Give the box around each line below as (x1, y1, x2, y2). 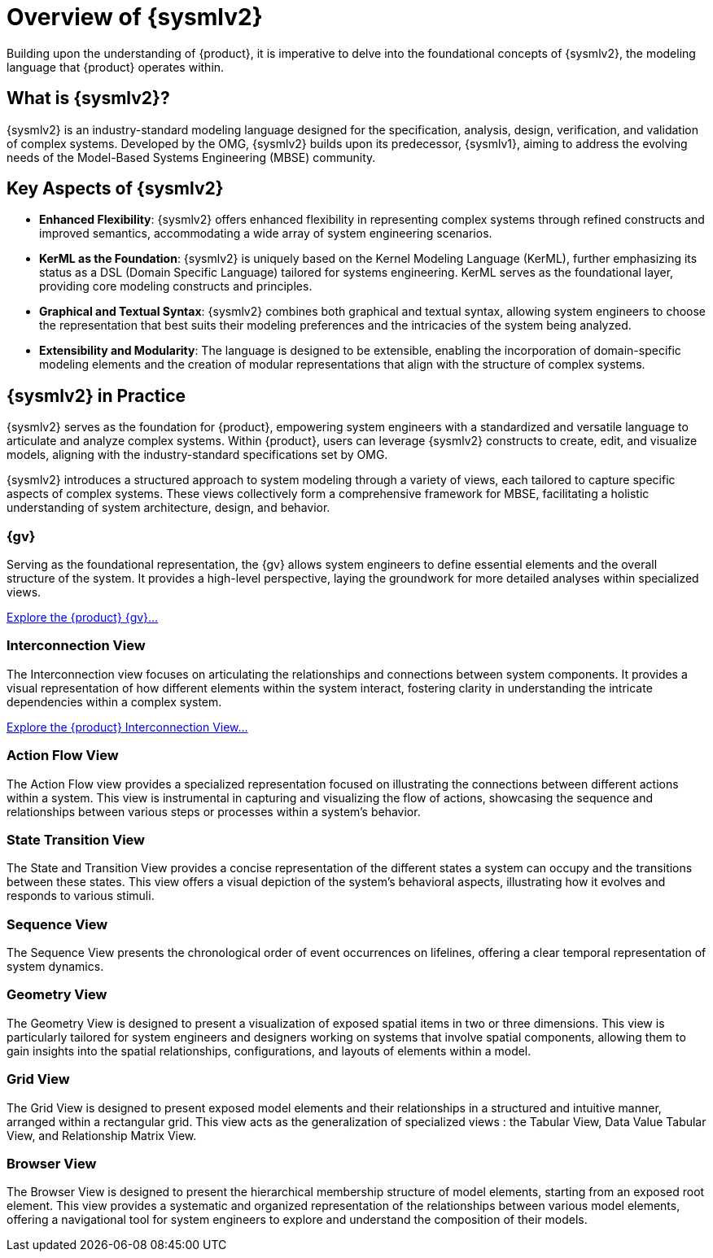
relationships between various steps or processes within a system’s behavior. (7, 804, 421, 819)
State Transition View (7, 831, 146, 848)
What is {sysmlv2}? (7, 88, 170, 109)
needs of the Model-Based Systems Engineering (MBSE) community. (7, 150, 376, 164)
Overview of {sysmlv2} (7, 3, 263, 31)
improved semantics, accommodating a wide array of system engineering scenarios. (39, 226, 492, 241)
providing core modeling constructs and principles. (39, 279, 313, 294)
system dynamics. (7, 959, 104, 974)
